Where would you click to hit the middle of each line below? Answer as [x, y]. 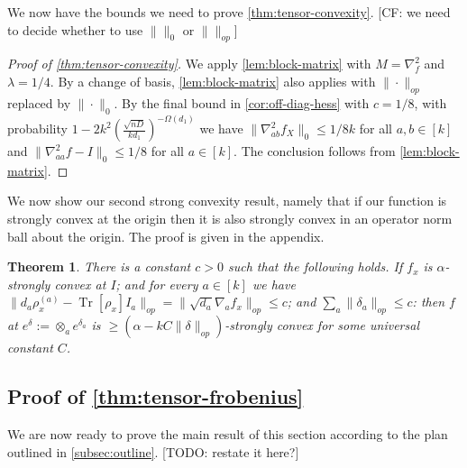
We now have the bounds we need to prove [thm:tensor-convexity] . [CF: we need [229, 12]
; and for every [157, 284]
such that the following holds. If [315, 266]
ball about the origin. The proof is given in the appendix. [166, 236]
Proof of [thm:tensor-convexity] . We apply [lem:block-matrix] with [189, 64]
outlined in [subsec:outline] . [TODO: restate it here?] [153, 451]
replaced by [39, 102]
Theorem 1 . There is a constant [99, 266]
